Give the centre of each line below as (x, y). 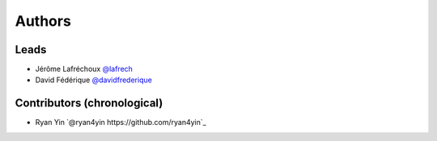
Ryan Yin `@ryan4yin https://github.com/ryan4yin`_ (121, 122)
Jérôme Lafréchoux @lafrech (84, 69)
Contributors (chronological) (89, 104)
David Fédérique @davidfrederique (94, 80)
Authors (43, 21)
